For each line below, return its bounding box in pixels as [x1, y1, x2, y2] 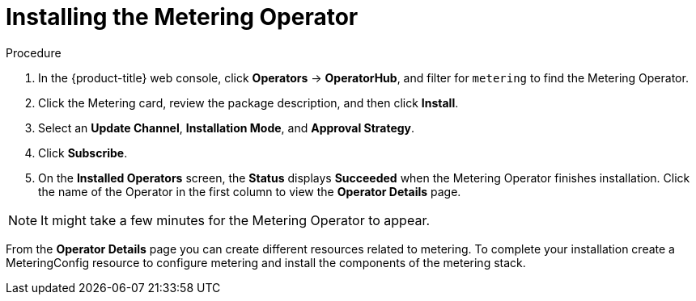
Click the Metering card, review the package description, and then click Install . [38, 95, 459, 110]
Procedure [6, 45, 62, 60]
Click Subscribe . [38, 145, 128, 160]
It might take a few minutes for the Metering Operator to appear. [40, 211, 431, 228]
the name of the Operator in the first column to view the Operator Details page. [38, 184, 461, 199]
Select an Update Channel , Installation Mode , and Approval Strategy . [38, 120, 415, 135]
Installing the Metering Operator [6, 3, 359, 31]
